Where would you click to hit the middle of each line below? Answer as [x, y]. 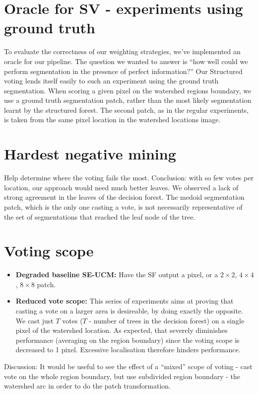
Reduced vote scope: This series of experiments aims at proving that [125, 301]
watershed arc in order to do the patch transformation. [88, 386]
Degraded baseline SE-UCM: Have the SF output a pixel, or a [117, 275]
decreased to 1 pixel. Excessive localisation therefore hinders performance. [128, 350]
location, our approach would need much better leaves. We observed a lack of [121, 187]
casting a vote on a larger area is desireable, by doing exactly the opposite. [129, 311]
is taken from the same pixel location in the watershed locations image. [112, 119]
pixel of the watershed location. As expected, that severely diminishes [122, 330]
